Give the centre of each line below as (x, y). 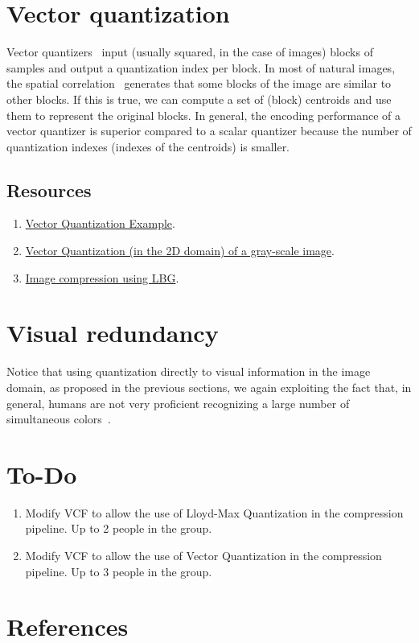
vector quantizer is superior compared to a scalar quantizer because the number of (209, 131)
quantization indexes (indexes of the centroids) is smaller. (148, 146)
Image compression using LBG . (102, 277)
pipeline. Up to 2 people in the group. (119, 528)
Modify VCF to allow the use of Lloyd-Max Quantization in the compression (214, 512)
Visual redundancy (113, 333)
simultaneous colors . (59, 419)
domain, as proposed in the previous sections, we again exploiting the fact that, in (209, 387)
